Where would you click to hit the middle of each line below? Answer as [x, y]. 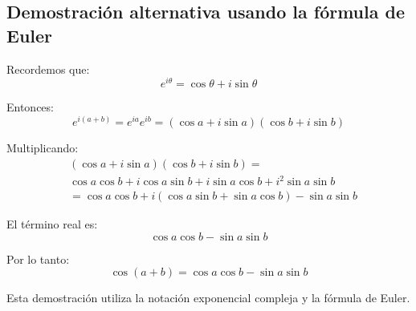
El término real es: [52, 224]
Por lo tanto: [38, 258]
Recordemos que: [48, 69]
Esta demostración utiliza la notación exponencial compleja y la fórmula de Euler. [208, 298]
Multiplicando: [43, 147]
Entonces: [30, 107]
